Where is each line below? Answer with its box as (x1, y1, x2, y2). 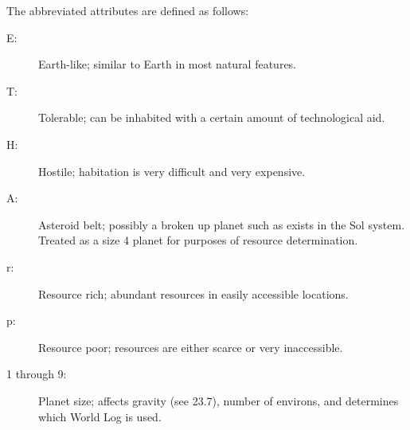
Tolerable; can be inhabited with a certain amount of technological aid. (38, 109, 385, 126)
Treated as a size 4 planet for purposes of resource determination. (38, 232, 358, 248)
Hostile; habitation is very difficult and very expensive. (38, 162, 306, 179)
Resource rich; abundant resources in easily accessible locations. (38, 285, 349, 302)
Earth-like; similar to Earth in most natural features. (38, 56, 297, 72)
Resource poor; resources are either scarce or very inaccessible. (38, 338, 343, 355)
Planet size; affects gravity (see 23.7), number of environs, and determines (38, 392, 399, 408)
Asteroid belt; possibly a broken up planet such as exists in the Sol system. (38, 216, 405, 233)
